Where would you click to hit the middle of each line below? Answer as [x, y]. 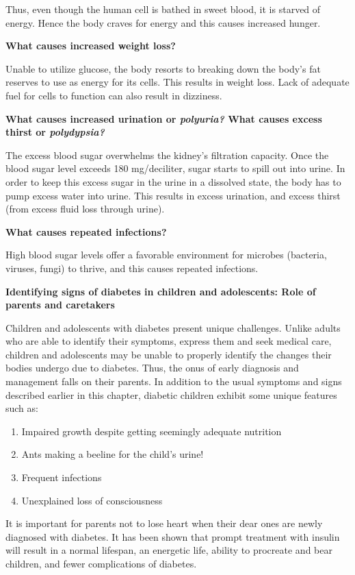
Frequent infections [62, 477]
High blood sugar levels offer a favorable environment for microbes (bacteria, [166, 255]
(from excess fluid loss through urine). [85, 209]
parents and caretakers [60, 305]
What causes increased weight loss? [91, 46]
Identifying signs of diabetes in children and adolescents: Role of [161, 291]
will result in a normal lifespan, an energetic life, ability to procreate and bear [169, 550]
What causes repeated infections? [86, 231]
